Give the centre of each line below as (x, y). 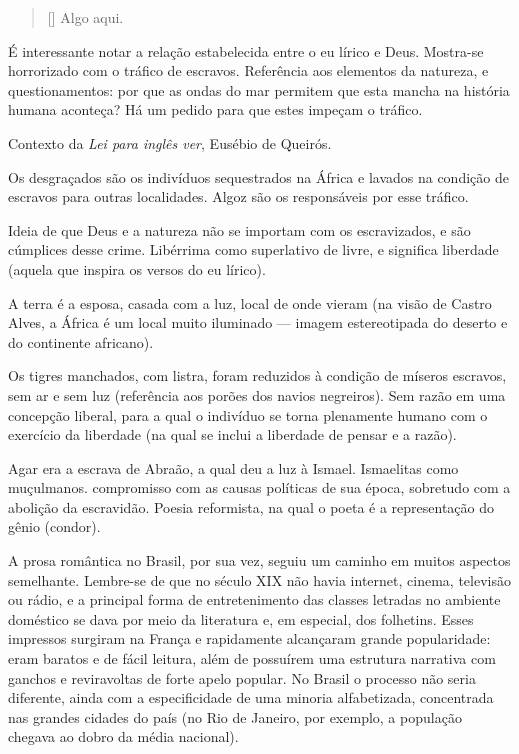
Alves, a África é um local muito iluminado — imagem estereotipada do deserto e (258, 322)
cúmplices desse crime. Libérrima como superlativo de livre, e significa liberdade (253, 249)
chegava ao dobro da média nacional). (123, 736)
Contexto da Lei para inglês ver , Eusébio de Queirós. (170, 142)
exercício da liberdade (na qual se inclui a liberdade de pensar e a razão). (232, 434)
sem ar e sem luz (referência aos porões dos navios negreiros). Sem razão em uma (257, 394)
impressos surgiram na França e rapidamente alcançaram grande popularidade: (249, 638)
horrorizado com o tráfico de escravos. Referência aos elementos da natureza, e (248, 70)
